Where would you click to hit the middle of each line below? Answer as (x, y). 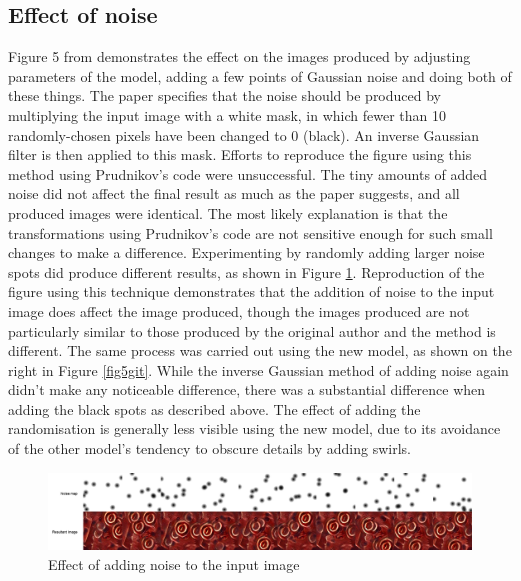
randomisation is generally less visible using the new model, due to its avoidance (254, 428)
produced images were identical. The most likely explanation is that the (228, 212)
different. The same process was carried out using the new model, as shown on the (260, 350)
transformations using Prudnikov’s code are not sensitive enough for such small (250, 232)
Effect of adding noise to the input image (174, 563)
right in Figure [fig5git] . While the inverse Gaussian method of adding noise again (258, 369)
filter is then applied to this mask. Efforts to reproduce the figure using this (240, 154)
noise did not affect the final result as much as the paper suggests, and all (234, 193)
